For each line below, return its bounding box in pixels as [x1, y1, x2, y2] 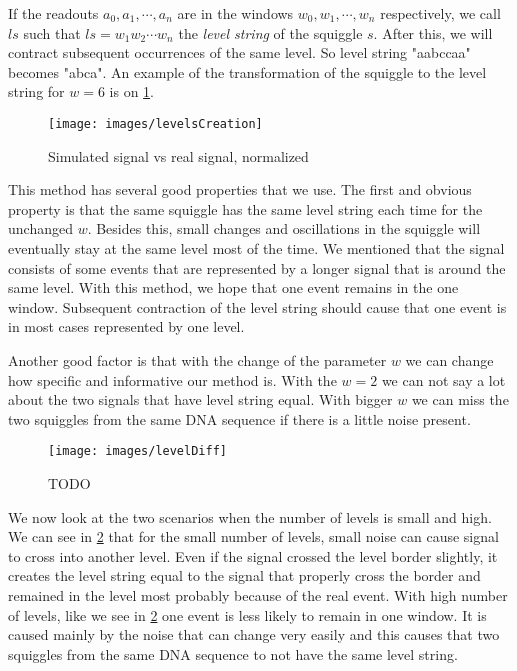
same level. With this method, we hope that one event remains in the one [8, 277, 459, 298]
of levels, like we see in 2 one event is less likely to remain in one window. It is [8, 604, 487, 625]
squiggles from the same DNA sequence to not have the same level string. [8, 643, 458, 664]
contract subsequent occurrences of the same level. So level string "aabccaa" [8, 42, 471, 63]
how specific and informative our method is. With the [8, 369, 337, 390]
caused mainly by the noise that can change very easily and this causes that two [8, 624, 500, 645]
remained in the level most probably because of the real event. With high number [8, 584, 508, 605]
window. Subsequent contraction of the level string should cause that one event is [8, 296, 507, 317]
